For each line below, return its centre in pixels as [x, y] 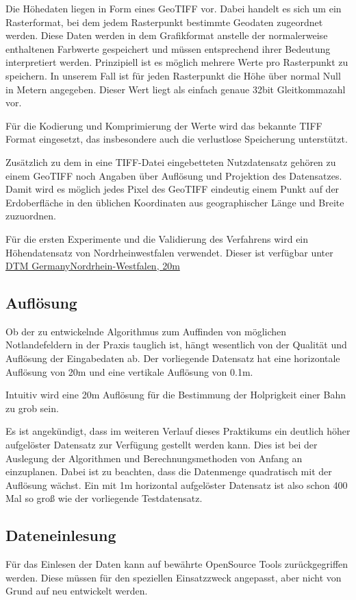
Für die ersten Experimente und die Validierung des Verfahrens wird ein [157, 238]
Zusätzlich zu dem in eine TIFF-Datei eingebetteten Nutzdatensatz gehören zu [171, 161]
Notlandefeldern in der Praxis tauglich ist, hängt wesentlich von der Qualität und [176, 345]
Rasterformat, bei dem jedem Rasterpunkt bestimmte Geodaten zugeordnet [164, 22]
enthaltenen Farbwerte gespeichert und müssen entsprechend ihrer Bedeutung [168, 48]
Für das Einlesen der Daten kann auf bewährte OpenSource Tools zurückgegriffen [177, 564]
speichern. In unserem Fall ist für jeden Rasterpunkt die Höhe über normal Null [173, 75]
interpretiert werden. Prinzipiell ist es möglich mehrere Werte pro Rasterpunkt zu [177, 62]
